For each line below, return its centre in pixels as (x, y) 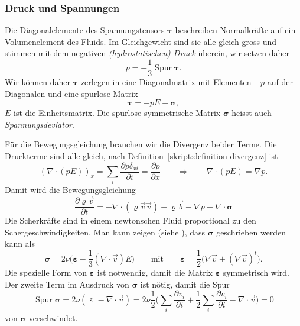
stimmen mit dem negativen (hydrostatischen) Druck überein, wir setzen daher (147, 53)
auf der (280, 82)
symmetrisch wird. (256, 272)
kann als (20, 243)
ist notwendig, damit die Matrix (155, 272)
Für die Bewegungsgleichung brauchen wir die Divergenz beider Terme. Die (141, 144)
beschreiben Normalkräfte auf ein (235, 30)
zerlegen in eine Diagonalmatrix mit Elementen (166, 82)
